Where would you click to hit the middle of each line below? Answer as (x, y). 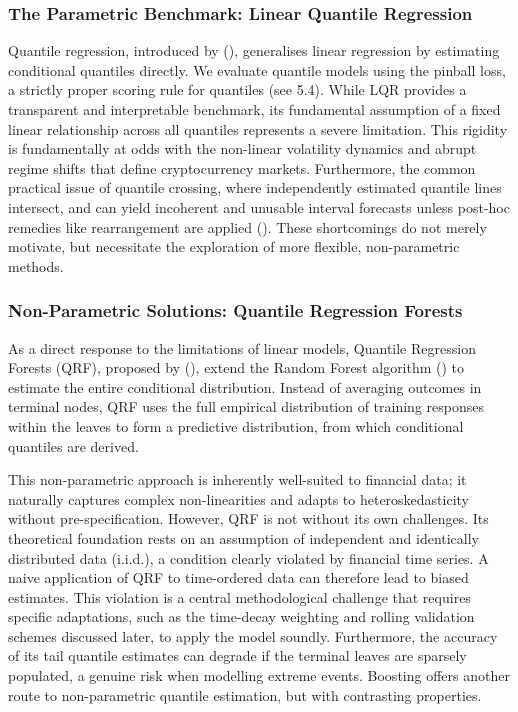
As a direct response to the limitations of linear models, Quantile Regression (242, 347)
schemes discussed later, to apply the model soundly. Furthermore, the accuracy (253, 635)
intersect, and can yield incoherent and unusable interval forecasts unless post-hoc (259, 206)
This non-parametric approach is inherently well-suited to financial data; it (237, 479)
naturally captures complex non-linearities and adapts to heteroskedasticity (239, 498)
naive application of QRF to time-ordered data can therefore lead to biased (238, 577)
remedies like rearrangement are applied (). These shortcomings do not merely (247, 226)
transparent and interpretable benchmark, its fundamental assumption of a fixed (254, 109)
